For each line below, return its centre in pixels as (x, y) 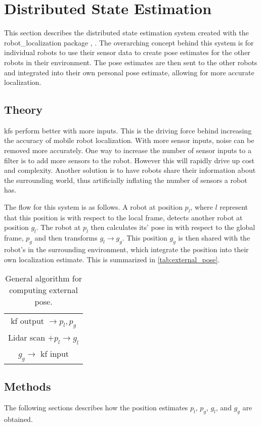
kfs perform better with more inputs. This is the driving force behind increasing (128, 130)
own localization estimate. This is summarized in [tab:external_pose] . (112, 259)
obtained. (18, 419)
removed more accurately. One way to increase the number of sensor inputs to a (128, 150)
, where (202, 207)
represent (234, 207)
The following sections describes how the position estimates (96, 407)
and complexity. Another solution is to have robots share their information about (130, 170)
